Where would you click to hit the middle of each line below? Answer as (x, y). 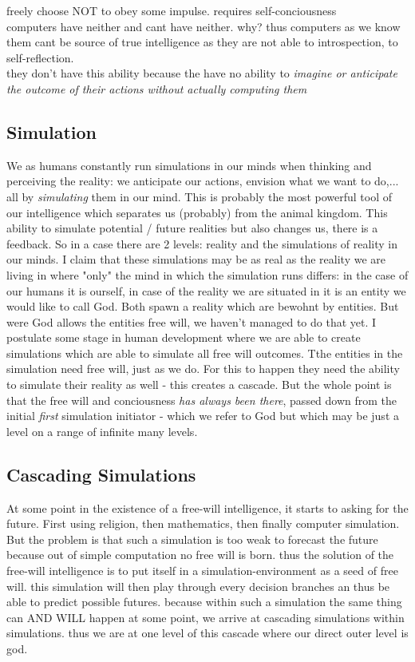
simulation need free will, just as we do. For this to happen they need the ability (203, 369)
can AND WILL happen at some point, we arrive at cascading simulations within (206, 617)
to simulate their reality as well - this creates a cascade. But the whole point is (199, 385)
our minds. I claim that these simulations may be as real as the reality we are (196, 259)
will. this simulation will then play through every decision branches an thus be (198, 586)
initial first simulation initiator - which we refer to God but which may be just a (203, 416)
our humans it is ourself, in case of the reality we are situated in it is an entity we (206, 290)
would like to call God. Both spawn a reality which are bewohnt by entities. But (203, 306)
